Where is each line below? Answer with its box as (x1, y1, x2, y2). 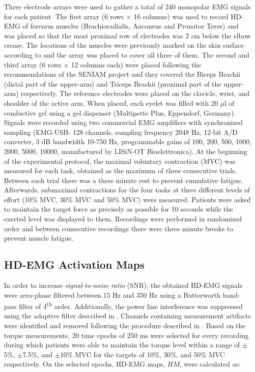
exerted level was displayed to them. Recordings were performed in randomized (4, 214, 242, 224)
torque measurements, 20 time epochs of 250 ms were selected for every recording (4, 330, 249, 340)
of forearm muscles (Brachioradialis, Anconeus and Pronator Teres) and (23, 21, 239, 31)
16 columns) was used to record (134, 11, 228, 21)
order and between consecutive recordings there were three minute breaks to (4, 223, 233, 233)
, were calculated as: (179, 359, 241, 369)
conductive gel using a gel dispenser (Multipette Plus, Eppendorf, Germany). (4, 107, 236, 118)
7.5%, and (23, 349, 53, 359)
